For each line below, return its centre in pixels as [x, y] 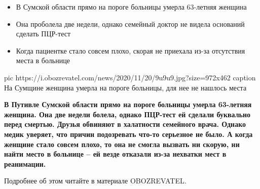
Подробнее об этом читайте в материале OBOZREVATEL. [95, 181]
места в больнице [43, 60]
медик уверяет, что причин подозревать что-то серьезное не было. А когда [128, 134]
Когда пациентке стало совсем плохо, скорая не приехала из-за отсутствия [131, 50]
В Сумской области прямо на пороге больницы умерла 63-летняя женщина [131, 7]
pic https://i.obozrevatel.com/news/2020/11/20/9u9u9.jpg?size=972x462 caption [130, 77]
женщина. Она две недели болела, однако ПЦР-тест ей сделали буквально [127, 114]
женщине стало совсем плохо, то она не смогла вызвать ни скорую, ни [122, 144]
